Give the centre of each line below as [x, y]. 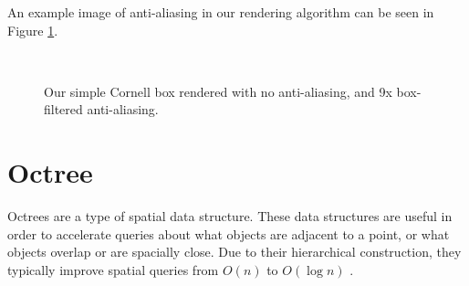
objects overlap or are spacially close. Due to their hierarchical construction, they [234, 252]
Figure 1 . [33, 30]
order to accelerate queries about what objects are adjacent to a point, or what [229, 233]
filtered [63, 109]
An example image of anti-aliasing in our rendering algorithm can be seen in [221, 12]
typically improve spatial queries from [113, 269]
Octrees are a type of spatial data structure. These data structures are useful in [230, 216]
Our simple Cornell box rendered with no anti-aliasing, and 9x [218, 91]
